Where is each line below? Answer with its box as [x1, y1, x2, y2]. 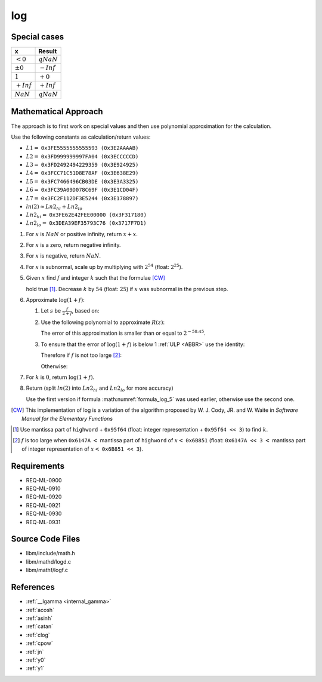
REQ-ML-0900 [26, 476, 62, 484]
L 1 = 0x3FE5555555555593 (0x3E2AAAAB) [26, 145, 139, 152]
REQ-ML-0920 [26, 493, 62, 500]
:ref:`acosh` [26, 606, 55, 613]
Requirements [11, 461, 65, 471]
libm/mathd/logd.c [26, 558, 72, 565]
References [11, 582, 55, 592]
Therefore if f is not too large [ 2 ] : [41, 351, 122, 359]
